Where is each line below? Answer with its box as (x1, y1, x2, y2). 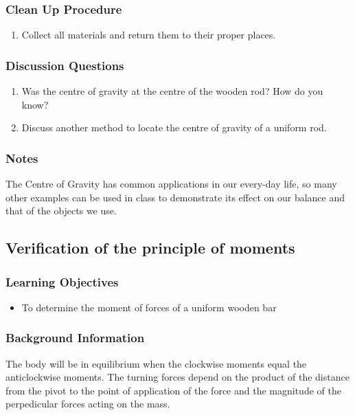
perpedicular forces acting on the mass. (5, 396, 170, 411)
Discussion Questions (5, 56, 124, 74)
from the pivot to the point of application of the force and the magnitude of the (5, 383, 341, 397)
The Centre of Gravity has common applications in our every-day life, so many (5, 177, 337, 191)
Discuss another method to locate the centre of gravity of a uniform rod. (21, 120, 327, 135)
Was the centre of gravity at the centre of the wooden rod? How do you (21, 84, 323, 98)
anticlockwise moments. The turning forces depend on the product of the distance (5, 370, 350, 384)
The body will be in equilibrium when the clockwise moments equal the (5, 356, 307, 370)
